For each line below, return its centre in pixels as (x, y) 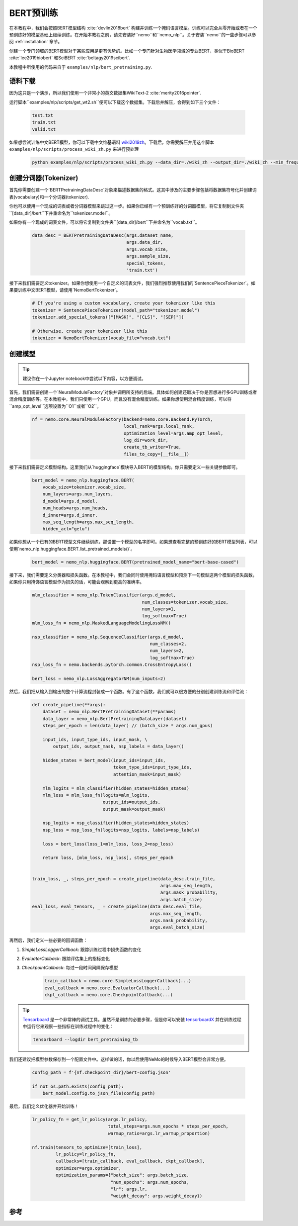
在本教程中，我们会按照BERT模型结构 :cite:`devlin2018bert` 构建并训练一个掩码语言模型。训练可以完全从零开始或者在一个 (133, 28)
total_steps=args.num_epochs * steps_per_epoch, (168, 1126)
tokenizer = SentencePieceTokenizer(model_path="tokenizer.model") (116, 310)
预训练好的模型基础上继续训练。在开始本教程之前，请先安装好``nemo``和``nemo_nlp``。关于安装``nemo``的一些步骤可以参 (133, 34)
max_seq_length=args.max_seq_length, (88, 522)
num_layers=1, (159, 609)
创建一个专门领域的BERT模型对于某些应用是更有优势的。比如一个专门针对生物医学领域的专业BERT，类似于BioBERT (127, 51)
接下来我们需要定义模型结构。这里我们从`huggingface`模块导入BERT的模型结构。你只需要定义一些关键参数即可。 (125, 467)
